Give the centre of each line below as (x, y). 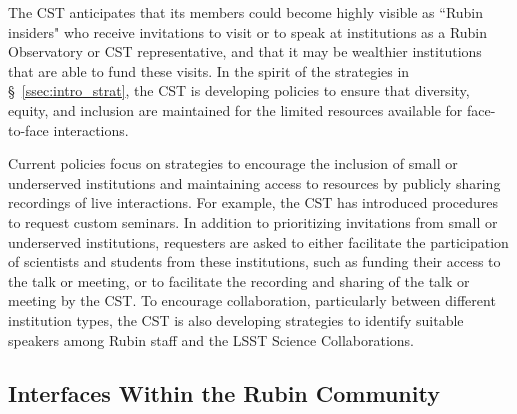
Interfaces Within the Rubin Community (224, 393)
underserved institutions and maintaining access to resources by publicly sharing (254, 182)
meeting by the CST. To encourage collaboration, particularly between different (252, 300)
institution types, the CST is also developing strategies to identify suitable (236, 319)
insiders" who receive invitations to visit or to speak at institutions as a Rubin (248, 31)
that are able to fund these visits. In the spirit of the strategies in (209, 70)
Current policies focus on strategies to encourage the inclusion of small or (233, 163)
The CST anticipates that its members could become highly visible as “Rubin (246, 12)
